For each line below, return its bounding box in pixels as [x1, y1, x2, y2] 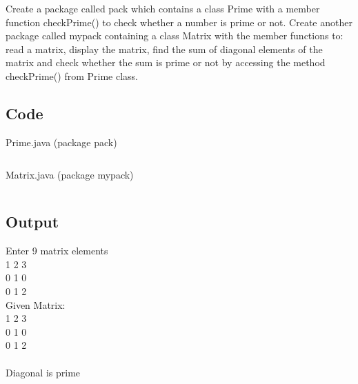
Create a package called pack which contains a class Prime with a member [6, 1, 320, 15]
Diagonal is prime [6, 365, 81, 379]
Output [6, 211, 59, 232]
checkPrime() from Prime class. [6, 68, 138, 83]
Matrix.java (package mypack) [6, 168, 134, 182]
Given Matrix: [6, 297, 66, 312]
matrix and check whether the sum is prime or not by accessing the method [6, 55, 326, 70]
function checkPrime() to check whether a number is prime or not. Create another [6, 14, 352, 29]
